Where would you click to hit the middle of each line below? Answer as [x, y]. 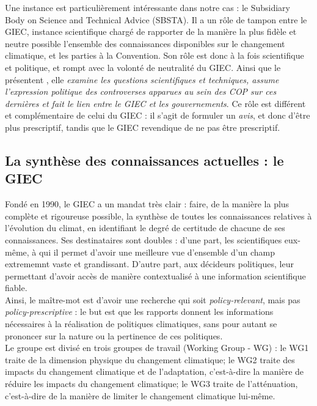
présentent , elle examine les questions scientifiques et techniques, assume [142, 79]
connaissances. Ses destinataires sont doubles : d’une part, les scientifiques [144, 239]
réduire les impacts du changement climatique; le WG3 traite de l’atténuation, [151, 384]
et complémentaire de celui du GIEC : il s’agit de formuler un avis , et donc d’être [158, 115]
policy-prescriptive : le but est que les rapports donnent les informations [139, 312]
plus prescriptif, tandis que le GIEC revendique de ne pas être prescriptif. [143, 127]
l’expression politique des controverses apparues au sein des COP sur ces [141, 91]
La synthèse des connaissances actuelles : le [144, 160]
